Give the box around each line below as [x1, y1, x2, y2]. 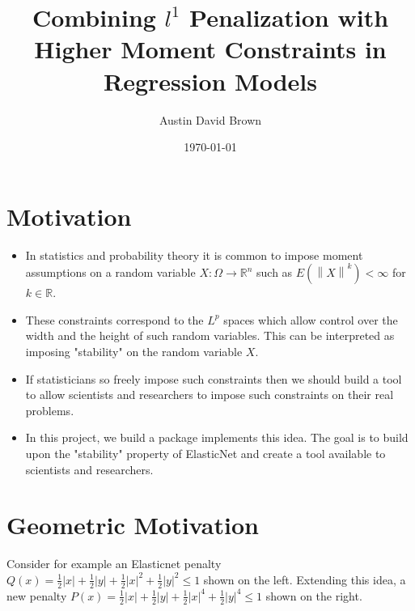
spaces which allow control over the [223, 311, 398, 328]
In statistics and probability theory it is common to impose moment [25, 246, 363, 263]
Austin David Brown [159, 111, 262, 128]
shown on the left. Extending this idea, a [203, 571, 406, 588]
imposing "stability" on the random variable [25, 343, 243, 359]
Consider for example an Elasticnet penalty [6, 555, 222, 572]
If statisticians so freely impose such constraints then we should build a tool [25, 370, 402, 387]
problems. [25, 401, 74, 418]
